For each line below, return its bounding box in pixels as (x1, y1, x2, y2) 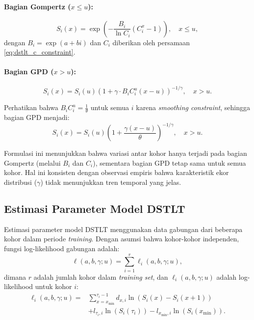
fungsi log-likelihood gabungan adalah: (4, 243, 120, 253)
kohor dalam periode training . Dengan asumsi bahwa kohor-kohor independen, (4, 233, 239, 244)
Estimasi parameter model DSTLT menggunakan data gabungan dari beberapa (4, 224, 243, 234)
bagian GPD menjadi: (4, 112, 70, 122)
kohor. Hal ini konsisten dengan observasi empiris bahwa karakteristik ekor (4, 167, 229, 177)
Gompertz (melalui (4, 157, 61, 168)
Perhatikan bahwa (4, 102, 58, 113)
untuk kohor (35, 281, 72, 291)
